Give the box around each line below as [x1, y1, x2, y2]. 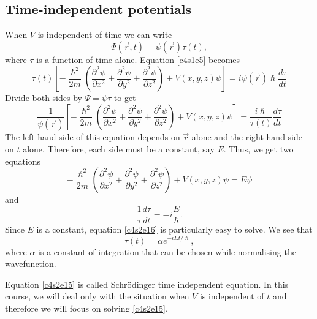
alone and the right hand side [191, 130, 302, 143]
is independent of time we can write [37, 28, 172, 41]
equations [5, 154, 41, 167]
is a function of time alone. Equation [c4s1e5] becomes [36, 53, 240, 66]
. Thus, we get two [223, 143, 294, 156]
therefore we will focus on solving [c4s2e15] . [5, 301, 168, 314]
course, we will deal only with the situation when [5, 290, 189, 302]
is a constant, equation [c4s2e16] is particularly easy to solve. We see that [36, 222, 313, 235]
